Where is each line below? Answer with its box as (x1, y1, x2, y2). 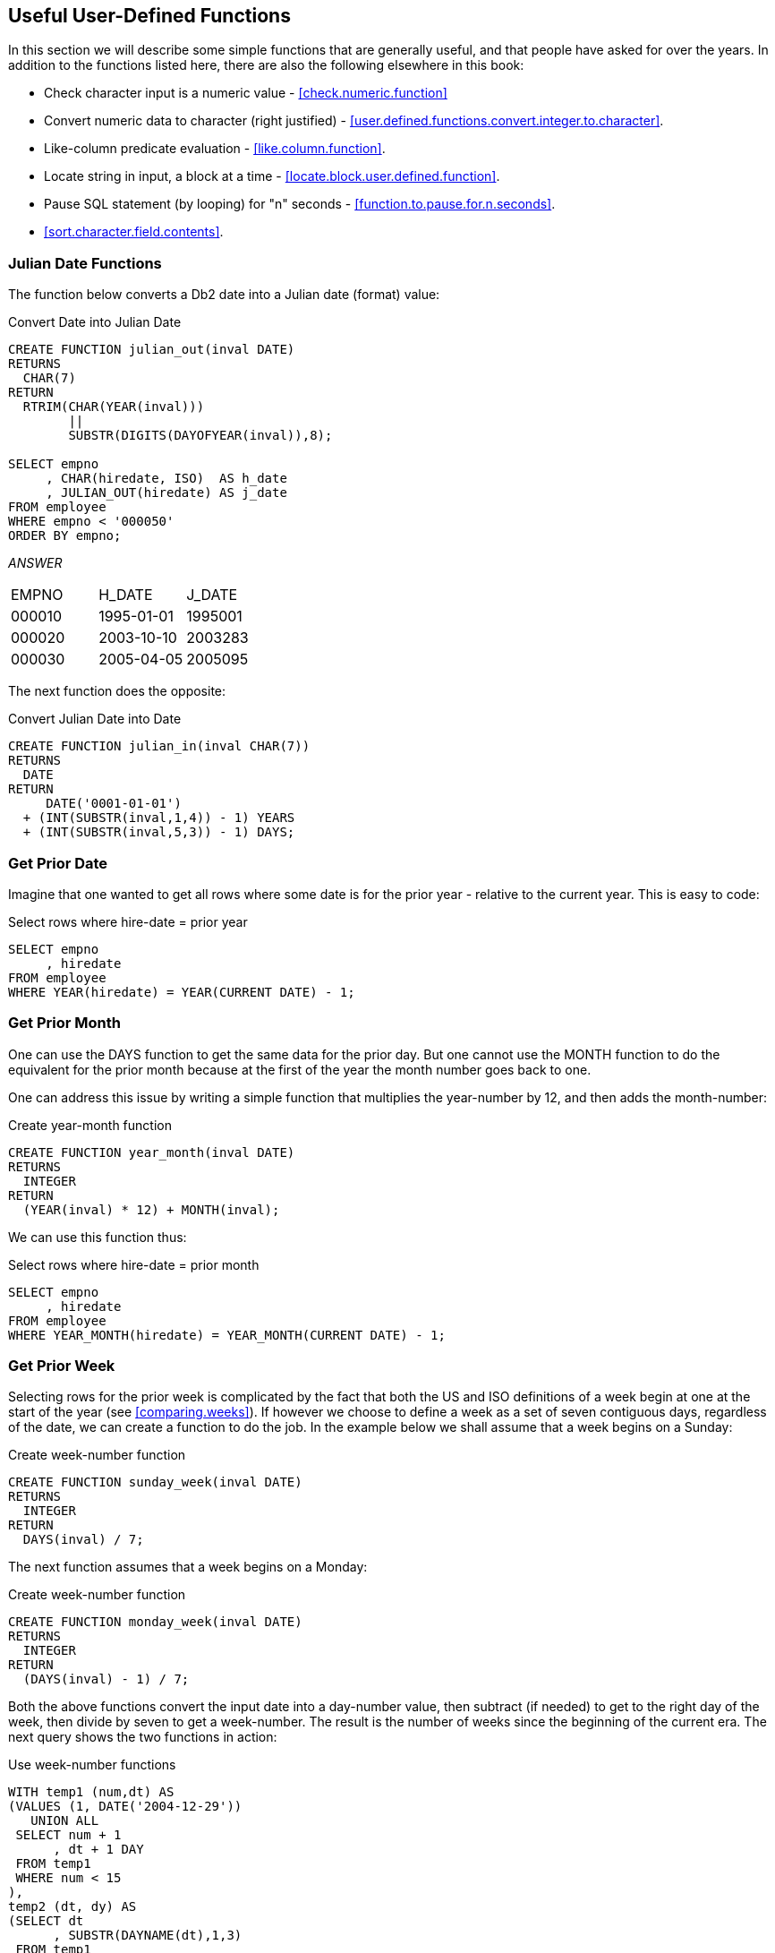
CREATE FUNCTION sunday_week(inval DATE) (8, 1475, 302, 1490)
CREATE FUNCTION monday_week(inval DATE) (8, 1615, 302, 1630)
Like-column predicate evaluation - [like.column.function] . (44, 141, 386, 157)
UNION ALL (30, 1813, 99, 1829)
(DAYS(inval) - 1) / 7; (22, 1672, 190, 1687)
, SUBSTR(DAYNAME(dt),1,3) (53, 1928, 243, 1943)
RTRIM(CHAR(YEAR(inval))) (22, 399, 205, 415)
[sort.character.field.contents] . (44, 224, 224, 240)
